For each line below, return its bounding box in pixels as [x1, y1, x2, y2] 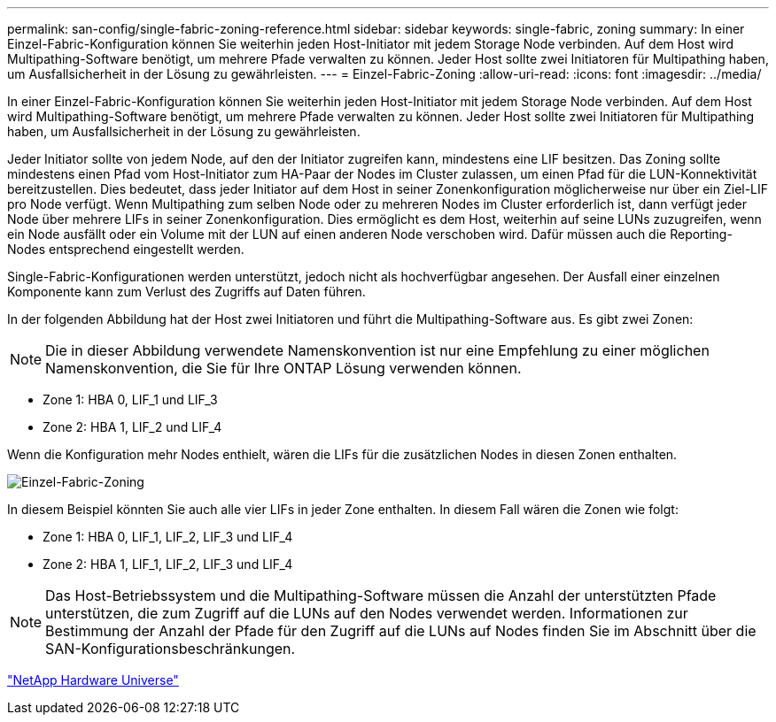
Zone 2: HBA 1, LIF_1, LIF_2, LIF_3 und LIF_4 [43, 557, 293, 572]
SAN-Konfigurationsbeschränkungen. [45, 640, 296, 657]
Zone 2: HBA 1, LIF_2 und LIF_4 [43, 419, 222, 434]
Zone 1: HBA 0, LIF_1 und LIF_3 [43, 392, 218, 407]
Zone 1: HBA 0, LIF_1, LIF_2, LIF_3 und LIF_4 [43, 529, 293, 544]
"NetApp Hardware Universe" [7, 672, 179, 687]
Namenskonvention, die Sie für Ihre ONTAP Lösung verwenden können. [45, 359, 522, 377]
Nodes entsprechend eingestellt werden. [7, 242, 244, 257]
